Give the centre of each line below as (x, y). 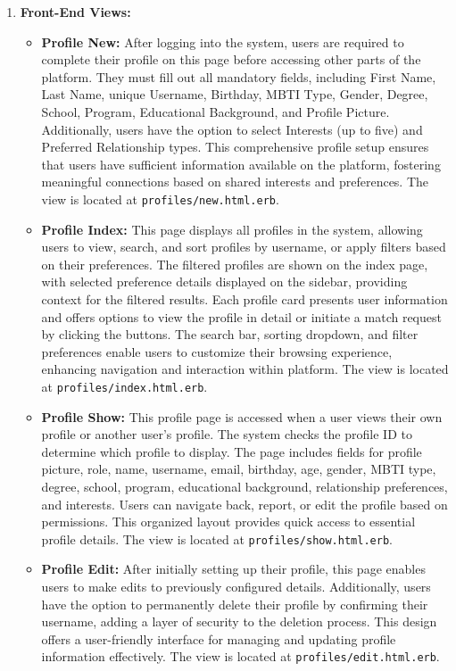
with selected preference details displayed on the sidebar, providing (224, 282)
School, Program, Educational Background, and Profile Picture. (216, 111)
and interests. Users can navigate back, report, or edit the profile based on (245, 504)
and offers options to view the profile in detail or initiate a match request (241, 316)
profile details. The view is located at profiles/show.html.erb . (217, 538)
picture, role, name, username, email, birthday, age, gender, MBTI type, (239, 469)
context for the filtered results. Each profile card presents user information (245, 298)
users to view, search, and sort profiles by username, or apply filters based (244, 247)
